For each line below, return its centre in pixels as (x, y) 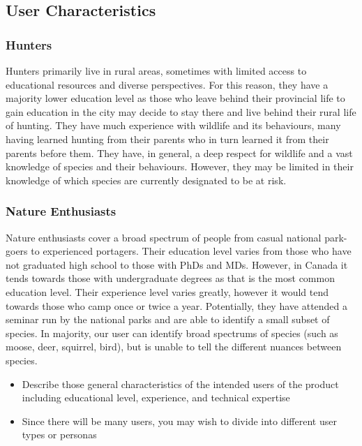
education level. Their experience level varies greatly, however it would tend (167, 291)
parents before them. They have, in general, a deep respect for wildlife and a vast (179, 153)
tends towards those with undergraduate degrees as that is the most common (170, 278)
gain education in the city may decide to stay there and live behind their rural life (181, 111)
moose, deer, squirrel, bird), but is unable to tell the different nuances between (174, 347)
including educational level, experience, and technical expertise (156, 397)
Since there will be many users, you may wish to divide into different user (179, 421)
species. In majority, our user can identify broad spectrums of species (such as (172, 333)
